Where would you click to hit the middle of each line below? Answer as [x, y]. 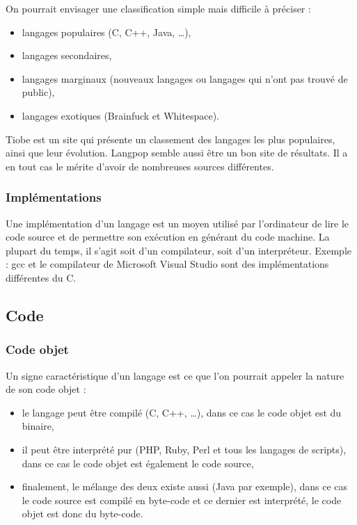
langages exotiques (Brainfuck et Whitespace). [120, 115]
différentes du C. [41, 277]
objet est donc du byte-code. [82, 514]
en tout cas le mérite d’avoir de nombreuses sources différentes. [140, 166]
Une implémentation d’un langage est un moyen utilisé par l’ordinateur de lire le [177, 223]
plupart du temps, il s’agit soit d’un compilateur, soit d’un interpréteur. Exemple [178, 250]
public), [38, 92]
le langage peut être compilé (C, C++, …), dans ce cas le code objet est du [182, 412]
